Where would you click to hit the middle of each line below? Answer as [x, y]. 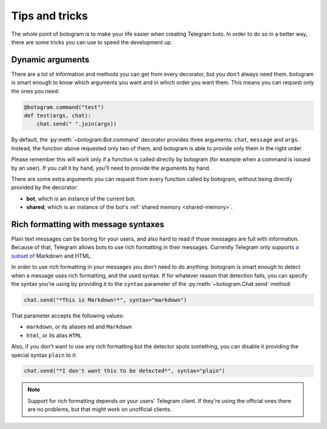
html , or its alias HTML [54, 335]
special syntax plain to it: [44, 355]
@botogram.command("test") [64, 107]
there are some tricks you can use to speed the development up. [92, 42]
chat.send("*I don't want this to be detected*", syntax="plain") [124, 371]
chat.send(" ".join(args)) [77, 124]
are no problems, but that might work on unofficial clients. [100, 410]
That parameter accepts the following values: [68, 316]
